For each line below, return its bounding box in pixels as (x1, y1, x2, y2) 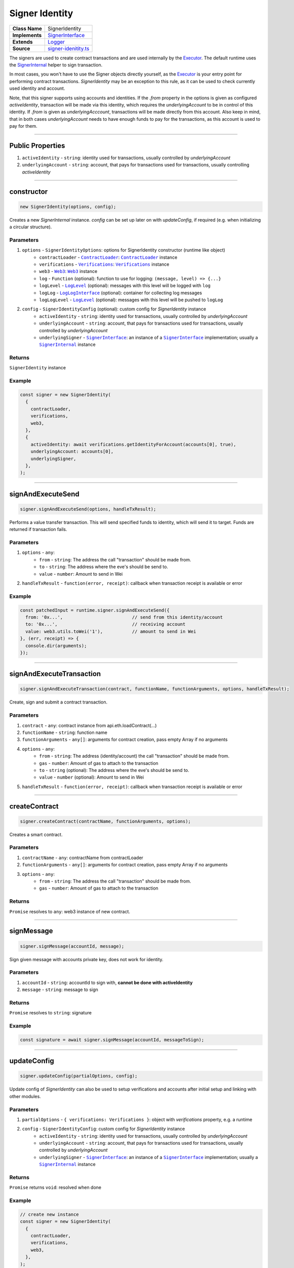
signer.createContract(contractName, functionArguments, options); (20, 818, 191, 824)
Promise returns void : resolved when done (9, 1184, 102, 1190)
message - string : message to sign (22, 987, 99, 993)
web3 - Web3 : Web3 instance (39, 268, 98, 274)
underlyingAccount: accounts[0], (30, 449, 114, 454)
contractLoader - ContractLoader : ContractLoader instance (39, 254, 178, 260)
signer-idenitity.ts (48, 45, 90, 52)
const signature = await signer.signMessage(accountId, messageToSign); (20, 1037, 204, 1042)
